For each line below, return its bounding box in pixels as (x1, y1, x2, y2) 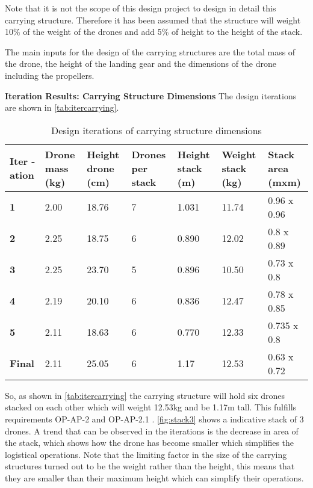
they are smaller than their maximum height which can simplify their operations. (5, 471, 304, 484)
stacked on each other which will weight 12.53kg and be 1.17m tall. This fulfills (5, 401, 297, 413)
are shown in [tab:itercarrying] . (5, 101, 119, 114)
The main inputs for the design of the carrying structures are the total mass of (5, 45, 296, 58)
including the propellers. (5, 69, 95, 81)
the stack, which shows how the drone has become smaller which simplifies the (5, 436, 294, 449)
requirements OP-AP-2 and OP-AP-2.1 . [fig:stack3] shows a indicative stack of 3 (5, 412, 304, 425)
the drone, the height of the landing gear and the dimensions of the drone (5, 57, 277, 70)
